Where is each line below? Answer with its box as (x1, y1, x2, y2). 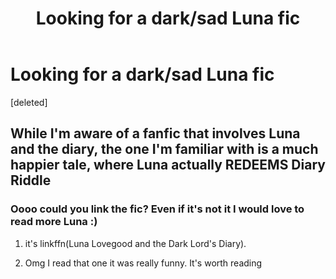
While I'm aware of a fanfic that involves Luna (10, 125, 301, 142)
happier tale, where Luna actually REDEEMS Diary (10, 157, 326, 174)
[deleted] (10, 96, 48, 108)
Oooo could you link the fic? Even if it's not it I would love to (10, 202, 305, 216)
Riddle (10, 172, 52, 189)
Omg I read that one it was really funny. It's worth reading (24, 257, 263, 269)
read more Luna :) (10, 215, 98, 229)
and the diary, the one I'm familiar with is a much (10, 141, 319, 158)
